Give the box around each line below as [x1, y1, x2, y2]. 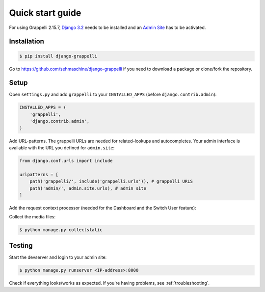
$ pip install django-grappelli [19, 53, 98, 59]
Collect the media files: [9, 214, 56, 220]
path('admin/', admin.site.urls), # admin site [29, 186, 147, 191]
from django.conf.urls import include [19, 158, 113, 163]
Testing [9, 241, 33, 250]
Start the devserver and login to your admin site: [9, 254, 107, 260]
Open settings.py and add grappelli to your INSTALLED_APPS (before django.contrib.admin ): [9, 91, 217, 98]
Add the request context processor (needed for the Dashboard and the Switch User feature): [9, 205, 196, 211]
